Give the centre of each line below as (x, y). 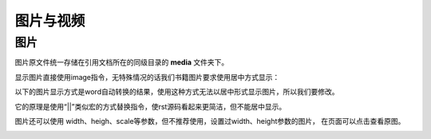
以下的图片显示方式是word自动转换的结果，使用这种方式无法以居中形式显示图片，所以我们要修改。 (177, 92)
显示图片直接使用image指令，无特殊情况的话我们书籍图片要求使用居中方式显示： (147, 77)
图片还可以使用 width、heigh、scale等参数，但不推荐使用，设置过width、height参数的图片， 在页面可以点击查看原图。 (210, 121)
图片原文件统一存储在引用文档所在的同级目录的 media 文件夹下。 (122, 62)
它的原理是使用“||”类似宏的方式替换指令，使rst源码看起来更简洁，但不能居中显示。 (150, 106)
